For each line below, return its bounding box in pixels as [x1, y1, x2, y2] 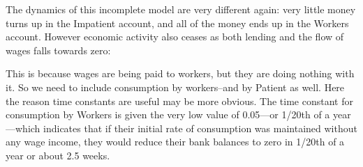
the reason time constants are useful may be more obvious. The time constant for [6, 93, 353, 108]
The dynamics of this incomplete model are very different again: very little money [6, 2, 356, 16]
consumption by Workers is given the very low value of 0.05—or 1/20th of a [6, 107, 330, 122]
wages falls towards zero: [6, 42, 111, 57]
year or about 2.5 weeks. [6, 148, 110, 162]
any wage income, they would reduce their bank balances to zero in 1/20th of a [6, 134, 345, 149]
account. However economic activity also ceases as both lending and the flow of [6, 29, 344, 44]
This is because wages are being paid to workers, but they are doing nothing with [6, 66, 355, 81]
